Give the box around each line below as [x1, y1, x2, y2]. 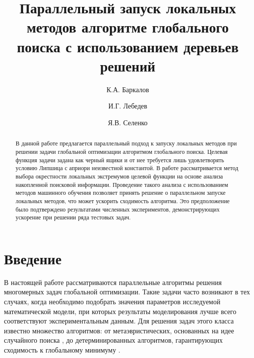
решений [100, 55, 156, 75]
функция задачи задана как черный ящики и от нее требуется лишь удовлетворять [15, 155, 224, 164]
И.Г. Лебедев [108, 101, 147, 111]
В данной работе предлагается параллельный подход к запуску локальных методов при [15, 139, 237, 147]
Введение [4, 248, 62, 268]
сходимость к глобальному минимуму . [4, 344, 120, 355]
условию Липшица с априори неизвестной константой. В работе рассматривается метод [15, 164, 238, 172]
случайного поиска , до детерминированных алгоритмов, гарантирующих [4, 335, 223, 345]
